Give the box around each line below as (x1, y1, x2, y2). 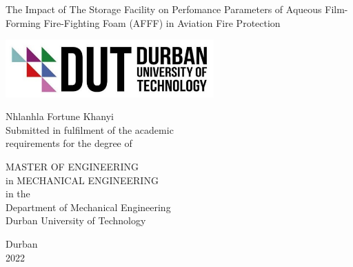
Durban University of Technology (6, 213, 146, 228)
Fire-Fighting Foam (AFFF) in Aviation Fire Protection (43, 15, 281, 30)
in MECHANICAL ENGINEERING (6, 172, 159, 187)
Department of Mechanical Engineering (6, 199, 171, 214)
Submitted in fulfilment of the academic (6, 122, 174, 137)
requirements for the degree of (6, 136, 132, 150)
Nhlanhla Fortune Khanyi (6, 109, 114, 123)
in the (6, 186, 30, 201)
